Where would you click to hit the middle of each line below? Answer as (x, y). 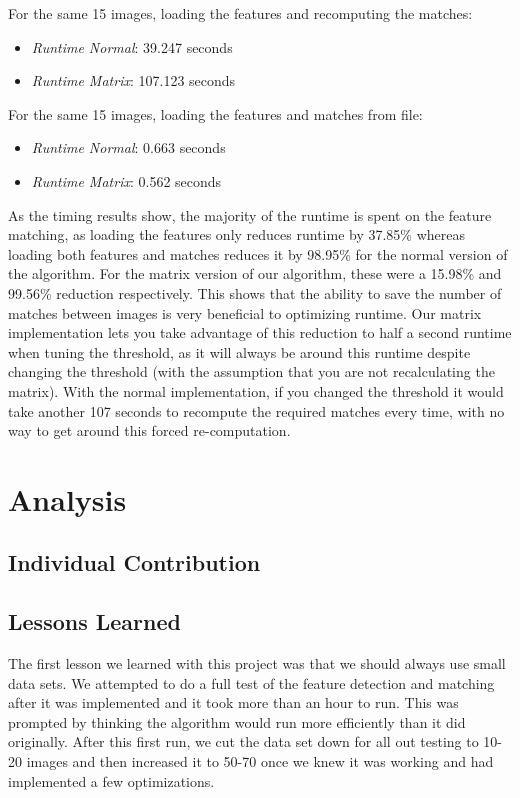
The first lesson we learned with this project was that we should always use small (257, 663)
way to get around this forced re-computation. (149, 430)
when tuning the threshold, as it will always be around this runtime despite (239, 351)
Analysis (67, 498)
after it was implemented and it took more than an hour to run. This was (233, 702)
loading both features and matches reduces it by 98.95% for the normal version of (258, 253)
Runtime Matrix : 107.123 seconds (133, 80)
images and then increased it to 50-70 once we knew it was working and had (260, 761)
